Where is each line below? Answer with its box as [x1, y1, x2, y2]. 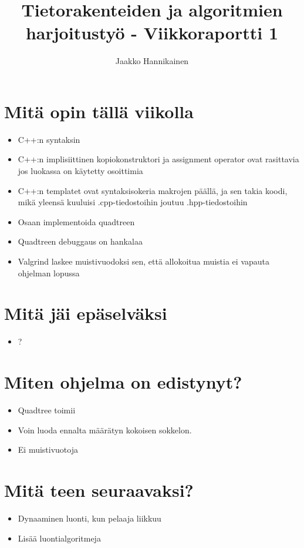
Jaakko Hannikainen [115, 55, 189, 67]
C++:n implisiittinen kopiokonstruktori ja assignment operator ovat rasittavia [18, 153, 299, 165]
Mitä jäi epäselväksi [4, 301, 167, 325]
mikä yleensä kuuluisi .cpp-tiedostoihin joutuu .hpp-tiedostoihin [18, 196, 248, 208]
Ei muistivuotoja [18, 443, 78, 456]
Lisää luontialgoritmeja [18, 532, 101, 544]
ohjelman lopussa [18, 266, 80, 279]
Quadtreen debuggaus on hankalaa [18, 235, 143, 248]
